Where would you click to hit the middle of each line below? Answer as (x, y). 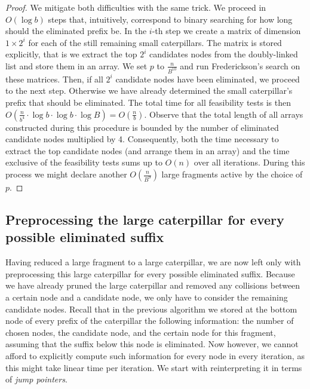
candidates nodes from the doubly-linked (224, 54)
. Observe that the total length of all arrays (224, 114)
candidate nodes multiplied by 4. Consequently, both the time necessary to (142, 139)
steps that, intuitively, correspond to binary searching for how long (170, 19)
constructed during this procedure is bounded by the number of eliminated (142, 127)
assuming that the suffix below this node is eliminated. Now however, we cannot (152, 344)
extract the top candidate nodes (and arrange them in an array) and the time (148, 150)
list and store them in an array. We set (76, 65)
